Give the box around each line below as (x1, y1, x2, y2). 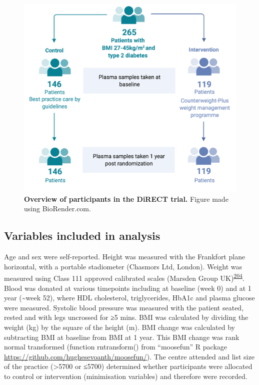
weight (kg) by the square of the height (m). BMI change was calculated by (4, 321, 235, 332)
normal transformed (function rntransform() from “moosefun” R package (4, 341, 227, 352)
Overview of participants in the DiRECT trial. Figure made (24, 193, 228, 204)
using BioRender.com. (24, 203, 91, 214)
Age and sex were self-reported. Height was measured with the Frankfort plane (4, 251, 245, 262)
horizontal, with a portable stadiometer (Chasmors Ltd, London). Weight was (4, 261, 242, 271)
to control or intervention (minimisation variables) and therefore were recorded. (4, 370, 247, 381)
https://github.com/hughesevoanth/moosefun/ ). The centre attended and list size (4, 351, 254, 361)
